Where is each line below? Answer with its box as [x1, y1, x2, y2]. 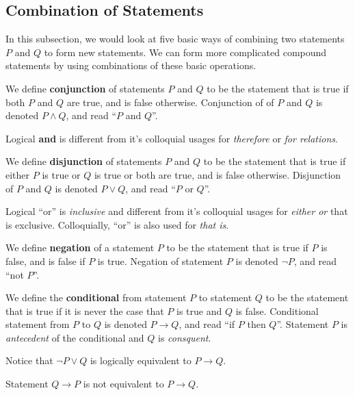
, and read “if [179, 317, 235, 331]
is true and [176, 303, 222, 318]
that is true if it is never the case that [5, 303, 164, 318]
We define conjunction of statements [5, 81, 165, 95]
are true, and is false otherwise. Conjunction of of [66, 94, 274, 109]
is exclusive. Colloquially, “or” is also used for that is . [5, 217, 229, 231]
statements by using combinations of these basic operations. [5, 58, 257, 73]
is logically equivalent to [90, 353, 192, 368]
